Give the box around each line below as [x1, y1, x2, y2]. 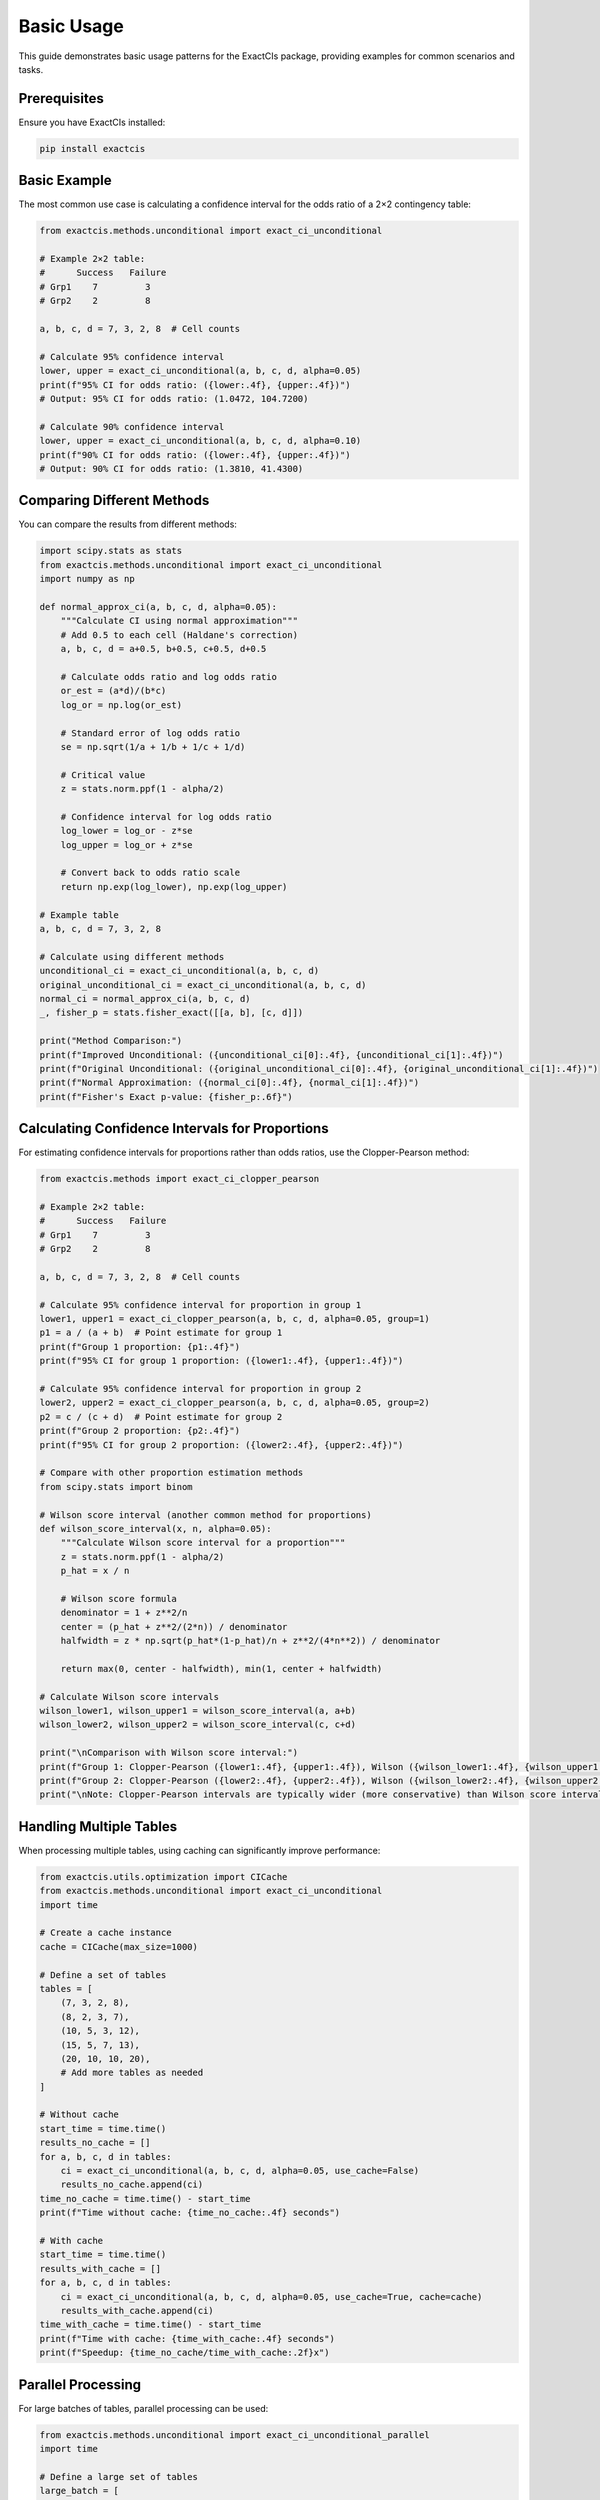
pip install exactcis [39, 143, 146, 154]
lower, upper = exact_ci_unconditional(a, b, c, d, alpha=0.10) [39, 435, 362, 447]
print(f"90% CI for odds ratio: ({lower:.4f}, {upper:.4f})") [39, 449, 351, 460]
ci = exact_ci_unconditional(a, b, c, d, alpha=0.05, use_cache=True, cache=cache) [60, 2291, 483, 2302]
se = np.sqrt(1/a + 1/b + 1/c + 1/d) [60, 741, 246, 752]
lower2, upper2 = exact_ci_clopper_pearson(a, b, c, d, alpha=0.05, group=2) [39, 1397, 430, 1409]
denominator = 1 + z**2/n [60, 1607, 188, 1619]
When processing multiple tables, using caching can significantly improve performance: [18, 1844, 381, 1856]
